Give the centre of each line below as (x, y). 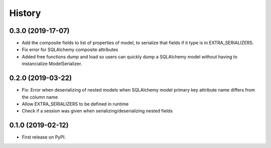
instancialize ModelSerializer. (52, 64)
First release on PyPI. (44, 137)
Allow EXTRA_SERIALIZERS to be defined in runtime (75, 104)
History (25, 13)
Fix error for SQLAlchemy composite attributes (70, 49)
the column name (40, 97)
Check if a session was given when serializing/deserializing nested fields (97, 111)
